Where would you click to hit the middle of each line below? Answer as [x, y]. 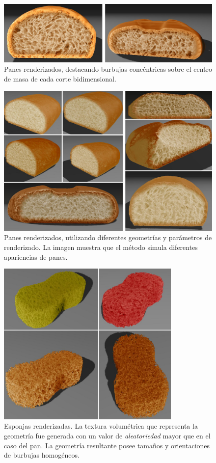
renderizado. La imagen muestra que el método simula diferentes [101, 247]
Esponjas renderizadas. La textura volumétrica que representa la [101, 426]
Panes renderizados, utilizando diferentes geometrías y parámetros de [108, 237]
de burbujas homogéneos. [42, 455]
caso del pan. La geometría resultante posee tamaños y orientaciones [107, 445]
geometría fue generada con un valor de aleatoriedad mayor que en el [107, 436]
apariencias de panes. [36, 257]
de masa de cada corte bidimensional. [60, 79]
